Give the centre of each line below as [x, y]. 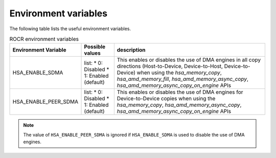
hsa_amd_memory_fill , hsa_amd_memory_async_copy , [183, 79]
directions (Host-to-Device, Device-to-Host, [170, 66]
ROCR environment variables [44, 39]
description [131, 50]
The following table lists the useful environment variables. [70, 29]
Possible [95, 47]
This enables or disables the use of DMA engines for [180, 92]
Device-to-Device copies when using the [166, 99]
